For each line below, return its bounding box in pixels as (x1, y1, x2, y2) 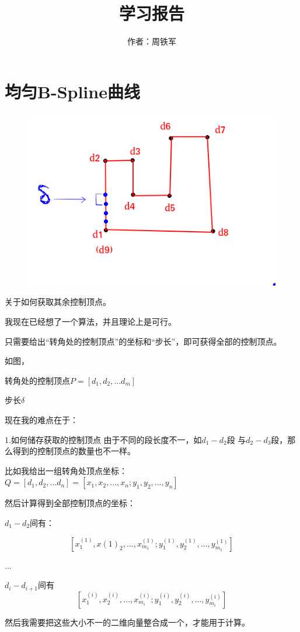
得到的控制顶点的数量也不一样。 (12, 445, 135, 457)
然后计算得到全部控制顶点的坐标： (5, 497, 135, 509)
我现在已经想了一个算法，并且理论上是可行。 (5, 315, 176, 328)
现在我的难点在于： (5, 414, 78, 425)
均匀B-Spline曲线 (5, 79, 140, 103)
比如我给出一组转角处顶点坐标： (5, 464, 127, 476)
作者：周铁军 (127, 35, 176, 47)
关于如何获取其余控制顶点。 (5, 296, 111, 308)
